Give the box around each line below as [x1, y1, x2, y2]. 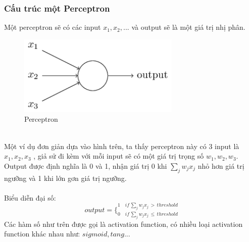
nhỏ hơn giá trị [197, 160, 244, 171]
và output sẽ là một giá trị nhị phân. [131, 22, 245, 32]
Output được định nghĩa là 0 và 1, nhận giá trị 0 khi [4, 160, 167, 171]
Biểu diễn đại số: [4, 192, 56, 203]
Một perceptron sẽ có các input [4, 22, 101, 32]
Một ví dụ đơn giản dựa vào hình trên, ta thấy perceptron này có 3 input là [4, 140, 239, 151]
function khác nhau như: [4, 228, 80, 239]
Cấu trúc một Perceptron [4, 2, 110, 14]
